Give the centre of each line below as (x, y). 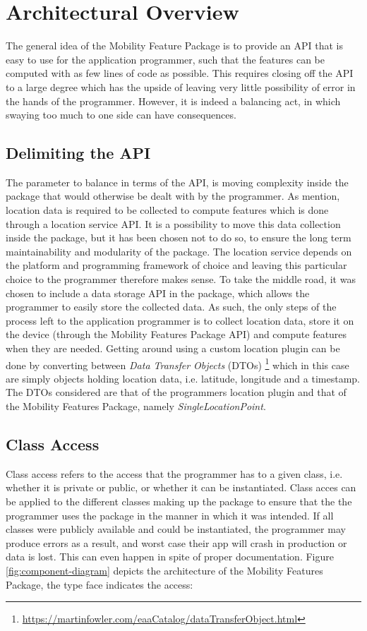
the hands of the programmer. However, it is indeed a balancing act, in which (173, 101)
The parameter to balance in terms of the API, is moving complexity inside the (177, 182)
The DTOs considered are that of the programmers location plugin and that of (176, 392)
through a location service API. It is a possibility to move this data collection (173, 223)
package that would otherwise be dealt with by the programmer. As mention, (173, 196)
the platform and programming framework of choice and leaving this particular (176, 265)
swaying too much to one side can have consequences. (121, 115)
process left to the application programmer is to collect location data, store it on (180, 320)
